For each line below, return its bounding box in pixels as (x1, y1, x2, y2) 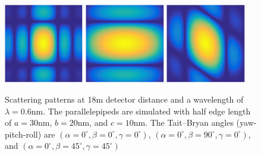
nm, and (77, 116, 108, 129)
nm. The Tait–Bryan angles (133, 116, 234, 129)
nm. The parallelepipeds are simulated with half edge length (31, 104, 251, 117)
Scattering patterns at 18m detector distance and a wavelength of (5, 93, 244, 106)
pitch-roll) (5, 128, 42, 140)
